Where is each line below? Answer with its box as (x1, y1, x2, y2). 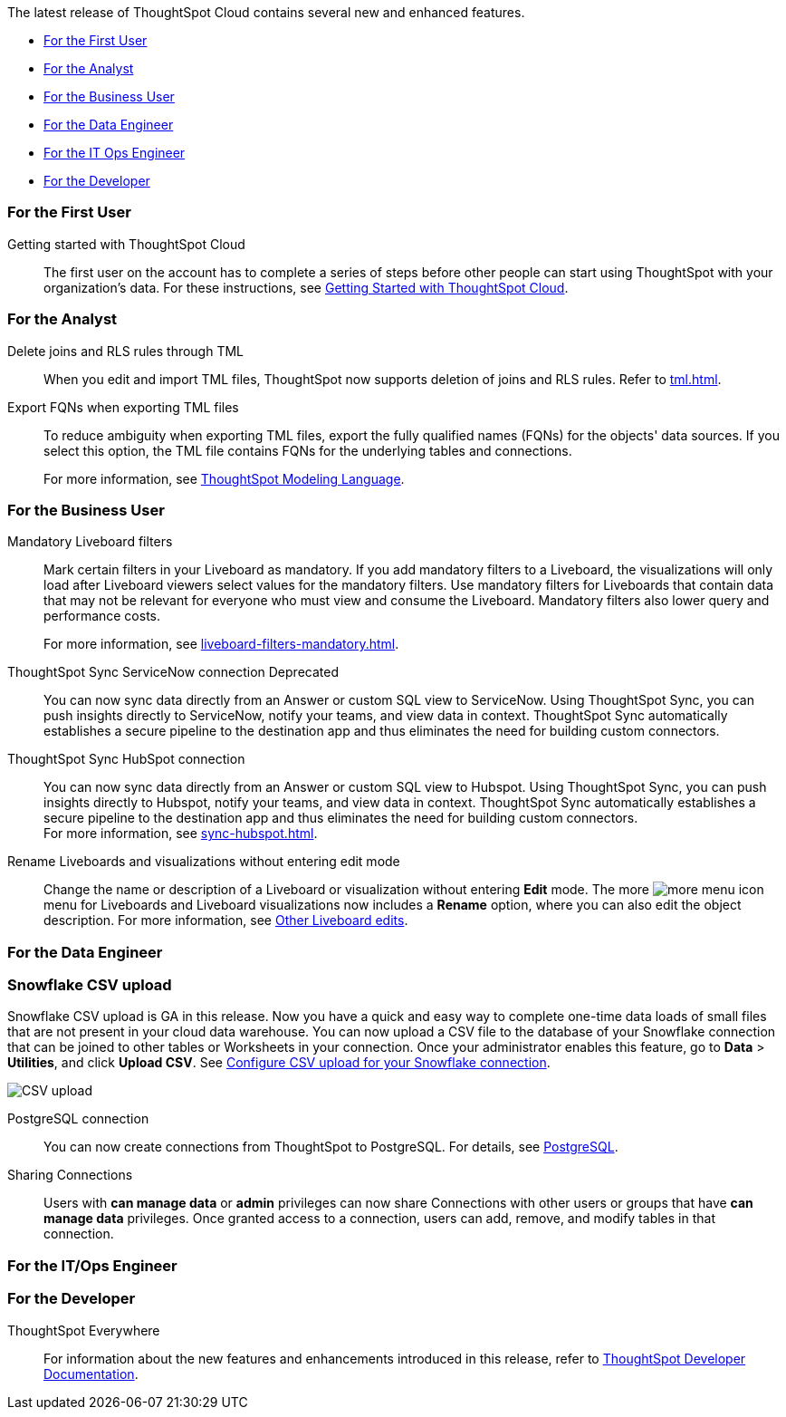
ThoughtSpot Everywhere (7, 1322, 160, 1338)
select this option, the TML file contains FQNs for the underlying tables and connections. (43, 442, 572, 458)
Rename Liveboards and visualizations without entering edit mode (7, 853, 400, 870)
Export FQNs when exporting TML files (7, 399, 239, 415)
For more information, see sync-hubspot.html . (43, 825, 318, 842)
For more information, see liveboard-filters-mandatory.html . (43, 636, 399, 652)
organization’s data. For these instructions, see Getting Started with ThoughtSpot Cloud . (43, 279, 569, 295)
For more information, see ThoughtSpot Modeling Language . (43, 470, 405, 487)
